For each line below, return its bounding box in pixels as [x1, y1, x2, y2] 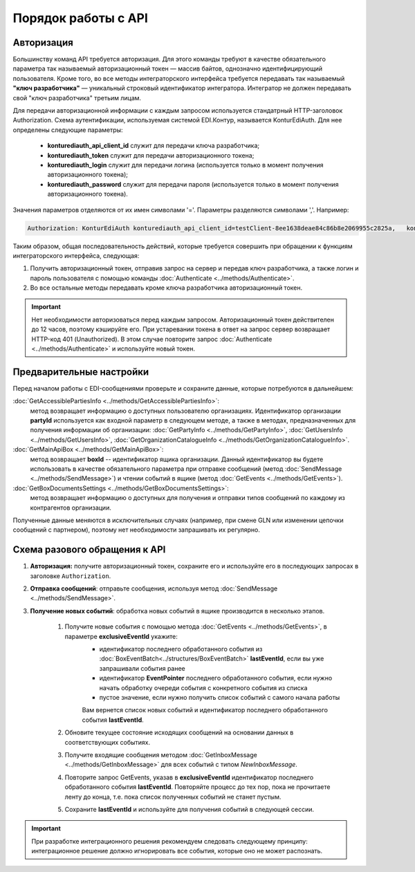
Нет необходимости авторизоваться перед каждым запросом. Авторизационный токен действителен [31, 315, 335, 324]
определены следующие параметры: [12, 125, 124, 134]
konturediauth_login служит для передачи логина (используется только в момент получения [47, 160, 324, 169]
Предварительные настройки [12, 366, 149, 378]
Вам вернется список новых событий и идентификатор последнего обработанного [82, 706, 329, 714]
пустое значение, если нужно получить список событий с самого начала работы [99, 693, 340, 701]
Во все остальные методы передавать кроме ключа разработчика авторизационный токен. [30, 284, 303, 292]
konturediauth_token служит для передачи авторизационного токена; [47, 151, 255, 159]
